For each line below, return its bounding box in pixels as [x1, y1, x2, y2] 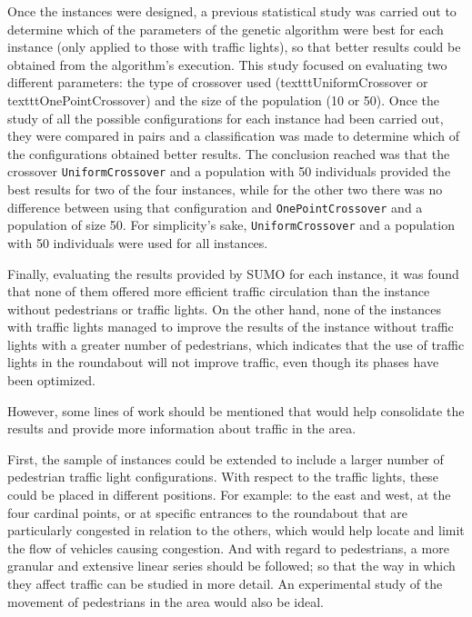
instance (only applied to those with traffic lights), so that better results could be [7, 37, 461, 56]
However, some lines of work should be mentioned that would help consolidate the [7, 401, 465, 420]
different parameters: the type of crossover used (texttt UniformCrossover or [7, 73, 428, 92]
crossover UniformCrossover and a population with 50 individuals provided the [7, 162, 451, 181]
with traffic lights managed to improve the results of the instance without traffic [7, 317, 454, 336]
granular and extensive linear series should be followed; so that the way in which [7, 556, 456, 575]
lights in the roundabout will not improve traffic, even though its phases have [7, 353, 439, 372]
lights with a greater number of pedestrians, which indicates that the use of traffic [7, 334, 465, 353]
